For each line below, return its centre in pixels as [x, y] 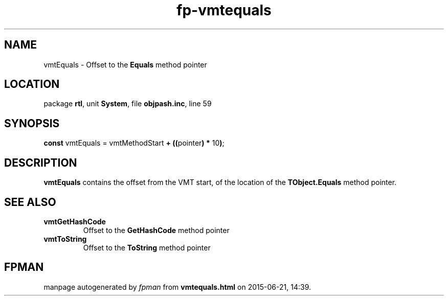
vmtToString [65, 239]
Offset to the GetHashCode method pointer [156, 230]
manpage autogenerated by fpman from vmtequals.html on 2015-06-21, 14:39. [177, 287]
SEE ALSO [30, 202]
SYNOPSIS [32, 123]
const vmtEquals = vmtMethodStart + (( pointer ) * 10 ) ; [134, 143]
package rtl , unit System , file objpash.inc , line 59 [128, 104]
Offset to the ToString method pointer [147, 247]
